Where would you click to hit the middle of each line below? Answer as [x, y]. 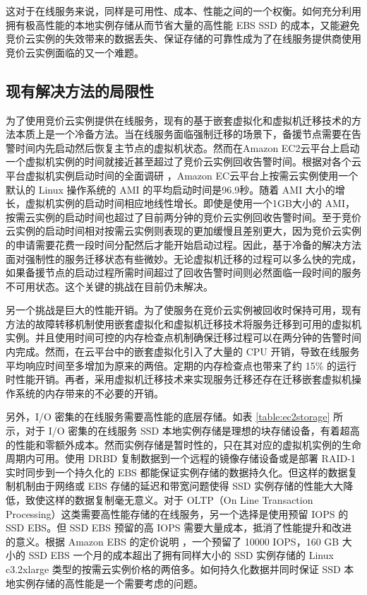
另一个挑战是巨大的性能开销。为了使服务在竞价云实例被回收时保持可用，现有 [183, 310]
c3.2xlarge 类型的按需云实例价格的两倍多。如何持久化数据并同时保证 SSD [173, 569]
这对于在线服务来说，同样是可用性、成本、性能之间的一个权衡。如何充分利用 [183, 11]
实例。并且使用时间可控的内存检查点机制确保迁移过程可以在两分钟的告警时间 [183, 337]
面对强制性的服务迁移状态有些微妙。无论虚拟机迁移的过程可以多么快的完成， [183, 258]
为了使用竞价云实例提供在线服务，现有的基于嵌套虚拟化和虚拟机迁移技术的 [179, 120]
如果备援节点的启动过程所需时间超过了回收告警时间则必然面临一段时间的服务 [183, 272]
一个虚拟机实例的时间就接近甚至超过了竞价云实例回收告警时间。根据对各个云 [183, 161]
